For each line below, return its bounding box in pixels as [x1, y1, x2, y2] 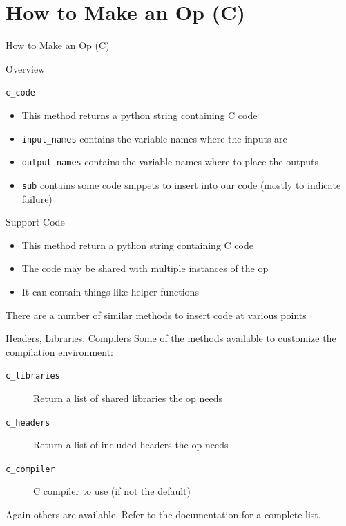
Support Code [6, 215, 65, 229]
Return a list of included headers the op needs [33, 437, 229, 452]
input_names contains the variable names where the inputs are [21, 131, 287, 145]
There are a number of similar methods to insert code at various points [6, 307, 307, 322]
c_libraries [6, 371, 60, 381]
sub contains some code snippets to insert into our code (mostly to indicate [21, 177, 341, 192]
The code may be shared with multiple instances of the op [21, 261, 269, 275]
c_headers [6, 417, 50, 428]
